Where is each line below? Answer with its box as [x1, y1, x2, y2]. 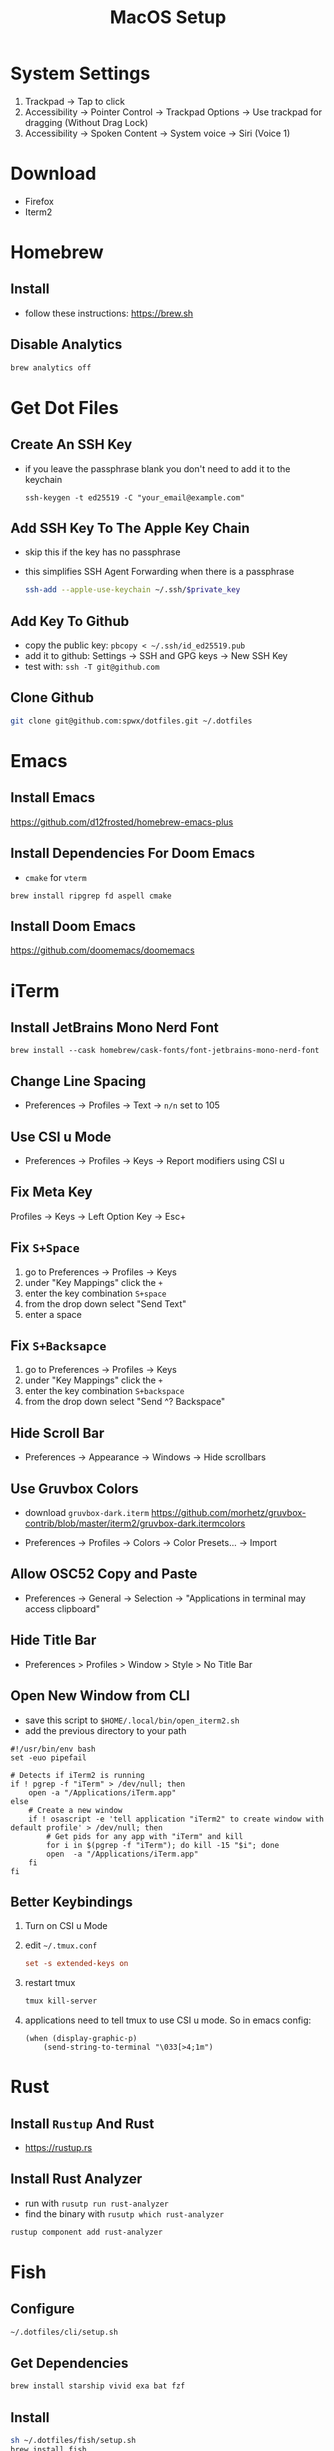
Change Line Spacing [10, 1072, 147, 1090]
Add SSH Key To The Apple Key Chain [10, 519, 250, 536]
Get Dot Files [10, 396, 119, 419]
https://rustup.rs [24, 2142, 93, 2154]
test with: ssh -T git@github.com [24, 661, 160, 673]
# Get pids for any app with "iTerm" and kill [46, 1831, 244, 1841]
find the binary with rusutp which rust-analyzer [24, 2207, 225, 2220]
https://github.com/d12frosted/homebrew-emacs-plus [10, 816, 234, 828]
